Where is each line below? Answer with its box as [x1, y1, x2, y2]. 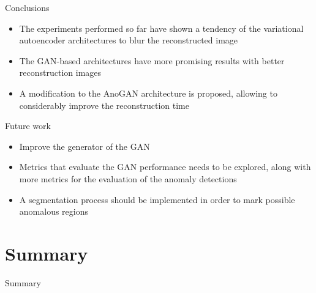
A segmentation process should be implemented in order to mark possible [19, 193, 295, 206]
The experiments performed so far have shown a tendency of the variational [19, 21, 304, 34]
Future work [5, 119, 51, 132]
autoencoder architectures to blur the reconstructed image [19, 34, 238, 46]
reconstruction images [19, 66, 102, 79]
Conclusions [5, 1, 50, 13]
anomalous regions [19, 205, 88, 218]
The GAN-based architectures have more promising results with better [19, 54, 285, 67]
